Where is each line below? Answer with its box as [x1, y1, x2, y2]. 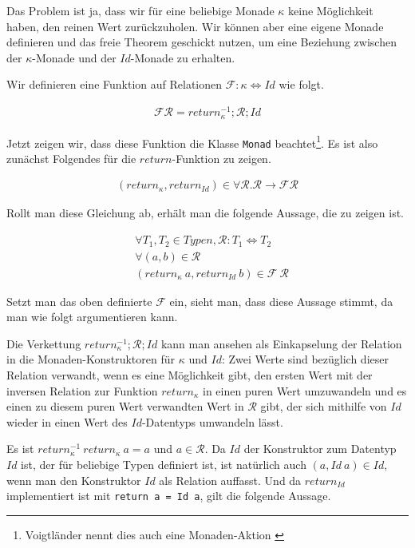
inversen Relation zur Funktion [6, 382, 158, 399]
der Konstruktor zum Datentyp [243, 440, 397, 457]
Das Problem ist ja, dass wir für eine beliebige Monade [6, 2, 275, 18]
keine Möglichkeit [288, 2, 373, 18]
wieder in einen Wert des [6, 413, 128, 430]
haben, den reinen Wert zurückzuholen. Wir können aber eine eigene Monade [6, 18, 384, 34]
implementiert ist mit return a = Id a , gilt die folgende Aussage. [6, 487, 331, 504]
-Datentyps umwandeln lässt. [141, 413, 283, 430]
